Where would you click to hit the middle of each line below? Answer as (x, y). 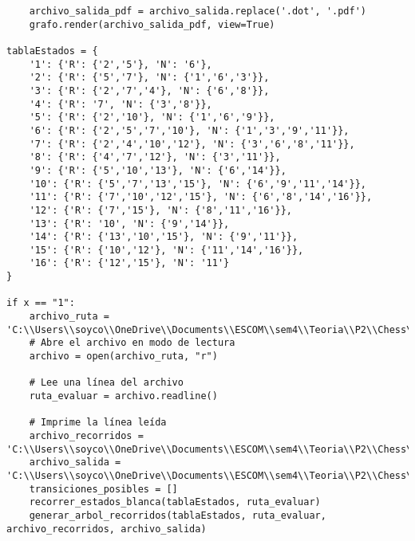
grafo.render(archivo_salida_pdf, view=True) (152, 24)
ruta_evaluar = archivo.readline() (123, 396)
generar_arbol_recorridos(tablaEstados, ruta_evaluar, (178, 515)
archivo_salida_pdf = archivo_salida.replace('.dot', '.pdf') (198, 11)
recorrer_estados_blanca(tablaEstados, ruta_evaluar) (175, 502)
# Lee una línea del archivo (106, 383)
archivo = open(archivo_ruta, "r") (123, 357)
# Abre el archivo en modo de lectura (132, 343)
